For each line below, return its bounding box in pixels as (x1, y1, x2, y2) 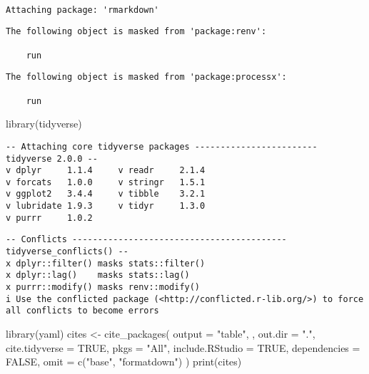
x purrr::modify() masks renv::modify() (6, 282, 201, 293)
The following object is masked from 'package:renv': (6, 26, 267, 37)
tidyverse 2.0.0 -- (6, 153, 98, 164)
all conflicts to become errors (6, 306, 159, 316)
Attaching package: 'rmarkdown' (6, 4, 159, 15)
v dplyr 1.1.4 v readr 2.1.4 (6, 165, 206, 176)
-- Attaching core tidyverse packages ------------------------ (6, 141, 318, 152)
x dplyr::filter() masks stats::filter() (6, 258, 206, 269)
